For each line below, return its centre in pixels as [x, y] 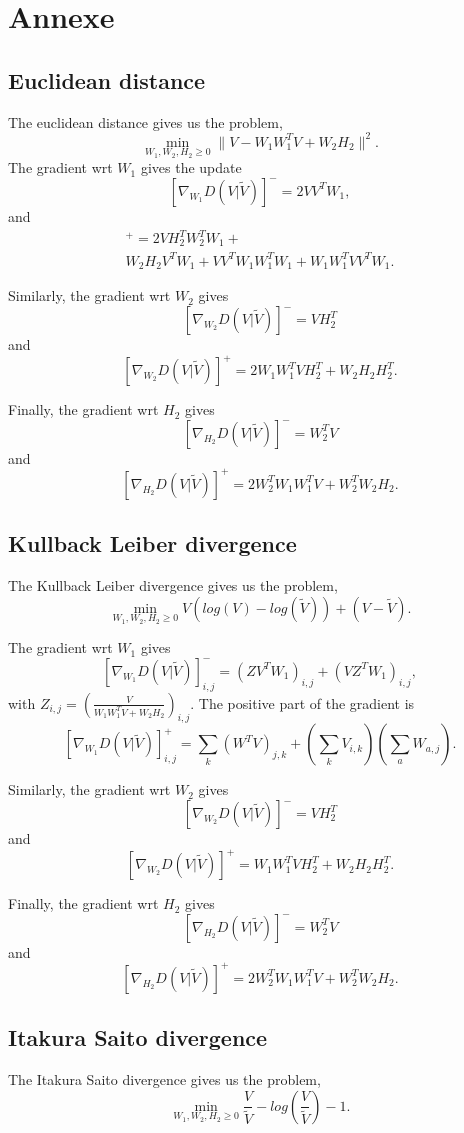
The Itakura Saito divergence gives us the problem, [164, 1079]
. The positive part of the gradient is [302, 702]
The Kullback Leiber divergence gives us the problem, [173, 585]
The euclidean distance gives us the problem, [145, 121]
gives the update [191, 167]
